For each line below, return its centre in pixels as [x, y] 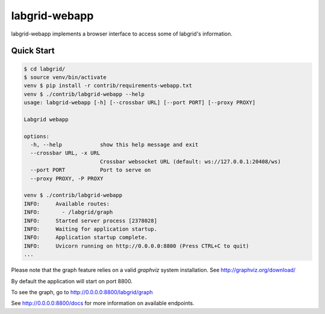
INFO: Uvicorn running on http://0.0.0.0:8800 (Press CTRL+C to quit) [137, 246]
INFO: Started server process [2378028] [91, 221]
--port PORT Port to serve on [91, 170]
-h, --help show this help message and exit [114, 145]
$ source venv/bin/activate [65, 77]
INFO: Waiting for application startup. [91, 229]
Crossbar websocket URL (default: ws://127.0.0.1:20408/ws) [190, 162]
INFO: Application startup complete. [86, 237]
